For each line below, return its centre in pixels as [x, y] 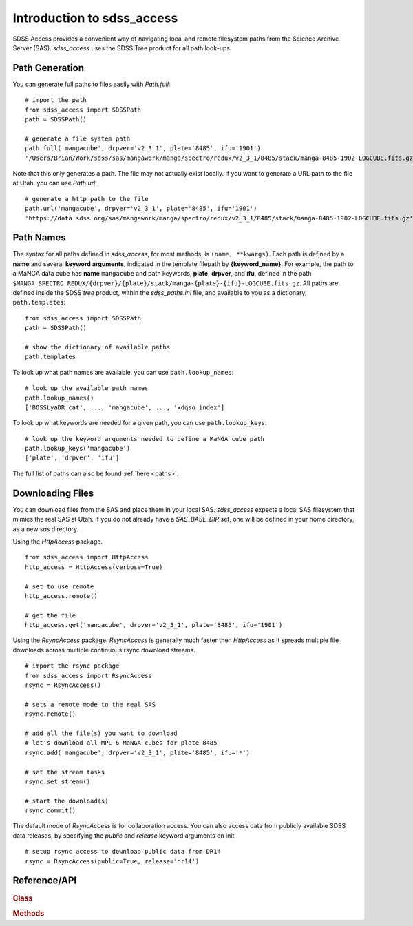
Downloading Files [53, 493]
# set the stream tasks [65, 772]
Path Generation [48, 68]
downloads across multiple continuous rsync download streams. [104, 650]
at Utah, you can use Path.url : [55, 183]
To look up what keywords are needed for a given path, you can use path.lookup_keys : [140, 423]
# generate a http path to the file [87, 199]
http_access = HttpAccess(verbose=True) [94, 567]
